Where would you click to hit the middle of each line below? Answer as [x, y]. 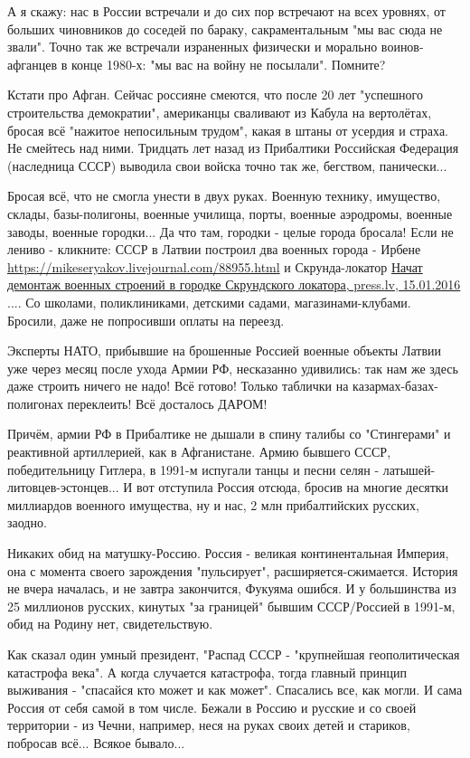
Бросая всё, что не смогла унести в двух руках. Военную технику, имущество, [224, 196]
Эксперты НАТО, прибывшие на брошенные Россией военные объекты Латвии [224, 351]
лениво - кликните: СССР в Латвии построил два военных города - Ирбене [214, 249]
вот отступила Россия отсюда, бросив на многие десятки [293, 487]
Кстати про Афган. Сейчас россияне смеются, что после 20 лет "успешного [215, 95]
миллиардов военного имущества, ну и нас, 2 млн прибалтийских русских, [213, 504]
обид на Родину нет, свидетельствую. [110, 624]
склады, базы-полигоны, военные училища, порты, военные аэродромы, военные [230, 213]
